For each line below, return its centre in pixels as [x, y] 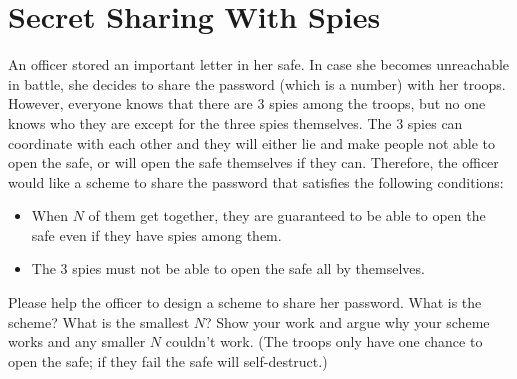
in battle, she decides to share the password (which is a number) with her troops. [257, 83]
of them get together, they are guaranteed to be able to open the [287, 215]
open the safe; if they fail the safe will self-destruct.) [168, 360]
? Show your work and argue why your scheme [347, 321]
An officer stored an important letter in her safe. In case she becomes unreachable [259, 64]
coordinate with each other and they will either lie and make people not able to [252, 142]
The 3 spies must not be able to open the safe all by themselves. [228, 268]
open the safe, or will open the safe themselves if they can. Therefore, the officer [253, 162]
